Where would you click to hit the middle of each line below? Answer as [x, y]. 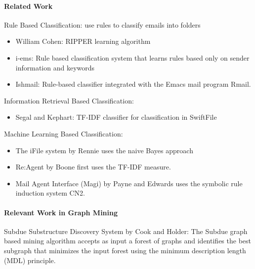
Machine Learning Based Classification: [64, 133]
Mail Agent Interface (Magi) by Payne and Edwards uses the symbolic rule [129, 183]
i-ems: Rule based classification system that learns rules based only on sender [132, 57]
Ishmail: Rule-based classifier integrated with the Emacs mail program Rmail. [133, 84]
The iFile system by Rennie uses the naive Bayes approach [104, 150]
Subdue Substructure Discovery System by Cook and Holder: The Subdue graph [126, 231]
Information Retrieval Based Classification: [69, 100]
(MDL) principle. [30, 260]
